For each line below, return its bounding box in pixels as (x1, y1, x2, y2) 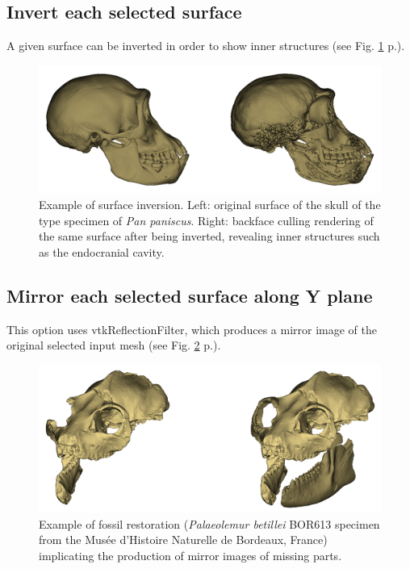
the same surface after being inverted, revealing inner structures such (39, 228, 380, 245)
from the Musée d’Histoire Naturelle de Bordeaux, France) (39, 531, 328, 548)
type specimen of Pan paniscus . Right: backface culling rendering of (39, 211, 374, 228)
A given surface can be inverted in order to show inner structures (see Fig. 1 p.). (6, 37, 405, 54)
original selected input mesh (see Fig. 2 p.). (6, 337, 221, 354)
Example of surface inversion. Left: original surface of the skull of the (39, 195, 381, 212)
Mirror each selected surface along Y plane (6, 282, 373, 308)
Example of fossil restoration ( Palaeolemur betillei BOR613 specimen (39, 515, 380, 532)
